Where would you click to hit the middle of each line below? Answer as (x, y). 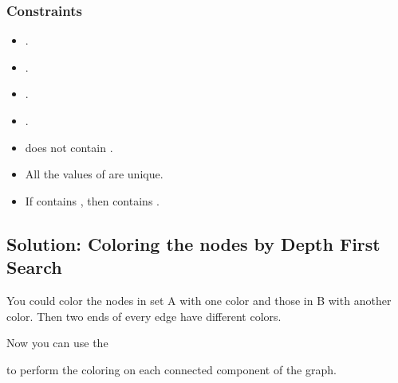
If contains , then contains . (92, 200)
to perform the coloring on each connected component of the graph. (171, 369)
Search (34, 267)
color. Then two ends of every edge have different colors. (144, 316)
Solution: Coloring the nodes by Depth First (193, 243)
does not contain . (69, 147)
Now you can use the (57, 343)
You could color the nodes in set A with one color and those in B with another (199, 300)
